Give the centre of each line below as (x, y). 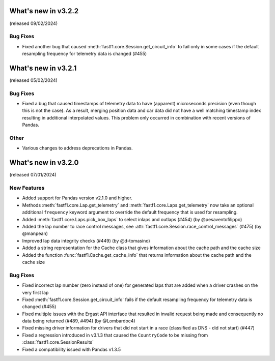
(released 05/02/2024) (34, 80)
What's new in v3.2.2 (44, 11)
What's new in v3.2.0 (44, 163)
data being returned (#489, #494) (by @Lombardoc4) (79, 321)
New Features (27, 188)
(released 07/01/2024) (33, 175)
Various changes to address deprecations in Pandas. (77, 148)
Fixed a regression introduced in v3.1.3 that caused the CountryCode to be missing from (115, 335)
